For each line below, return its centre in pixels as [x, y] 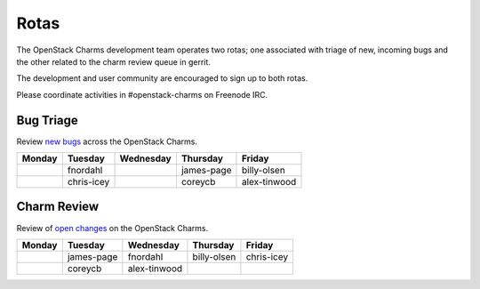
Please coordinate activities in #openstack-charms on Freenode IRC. [142, 94]
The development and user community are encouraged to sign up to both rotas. [162, 78]
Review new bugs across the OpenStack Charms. [107, 141]
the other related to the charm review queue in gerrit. [113, 61]
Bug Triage [48, 120]
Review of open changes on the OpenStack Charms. [112, 228]
